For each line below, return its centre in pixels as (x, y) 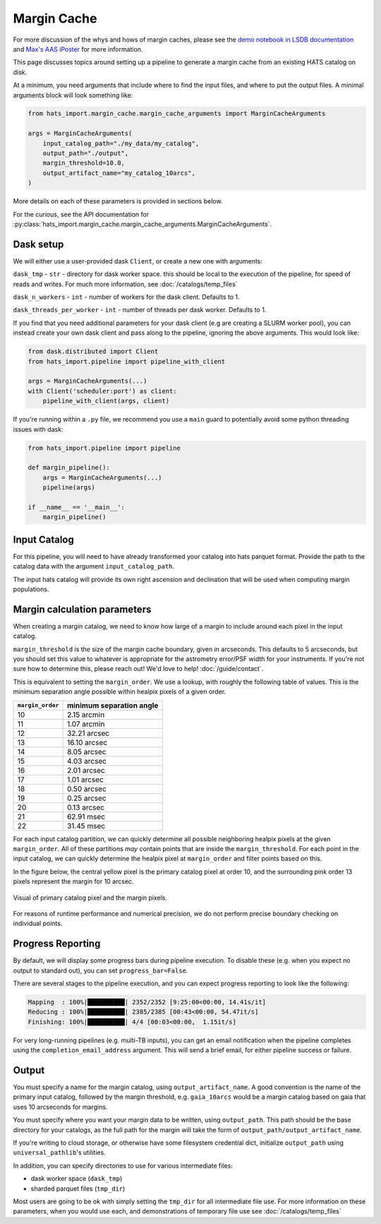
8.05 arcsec (87, 751)
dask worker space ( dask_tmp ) (77, 1179)
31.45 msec (86, 826)
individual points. (38, 923)
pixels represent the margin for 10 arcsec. (73, 881)
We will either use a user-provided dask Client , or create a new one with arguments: (138, 261)
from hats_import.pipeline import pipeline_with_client (127, 361)
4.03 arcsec (87, 761)
